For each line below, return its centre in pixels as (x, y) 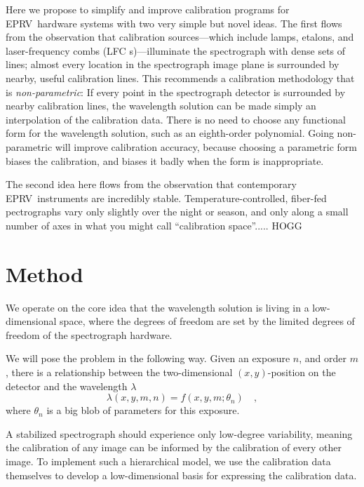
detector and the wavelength (67, 386)
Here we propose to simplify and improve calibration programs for (148, 9)
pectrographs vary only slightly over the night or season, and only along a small (177, 212)
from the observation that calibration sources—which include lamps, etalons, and (180, 37)
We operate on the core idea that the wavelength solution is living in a (157, 307)
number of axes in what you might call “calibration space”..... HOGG (154, 225)
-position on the (302, 372)
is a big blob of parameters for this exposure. (143, 410)
